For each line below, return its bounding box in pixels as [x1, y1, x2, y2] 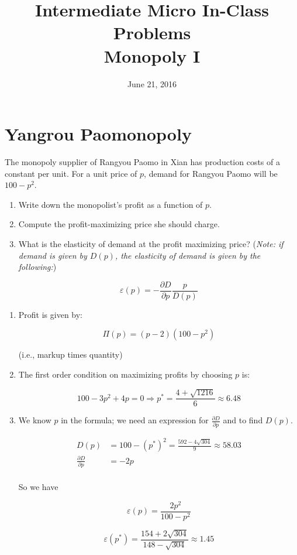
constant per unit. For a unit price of [5, 167, 137, 179]
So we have [18, 481, 58, 493]
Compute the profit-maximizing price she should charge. [18, 218, 220, 230]
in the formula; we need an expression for [61, 414, 209, 426]
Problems [113, 20, 191, 44]
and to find [223, 414, 263, 426]
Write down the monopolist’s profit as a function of [18, 198, 203, 210]
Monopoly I [103, 43, 201, 67]
